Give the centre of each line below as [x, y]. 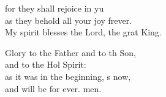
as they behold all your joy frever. [69, 20]
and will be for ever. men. [53, 88]
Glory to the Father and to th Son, [70, 52]
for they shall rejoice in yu [55, 8]
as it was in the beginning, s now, [68, 76]
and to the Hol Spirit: [46, 64]
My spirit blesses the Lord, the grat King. [83, 32]
